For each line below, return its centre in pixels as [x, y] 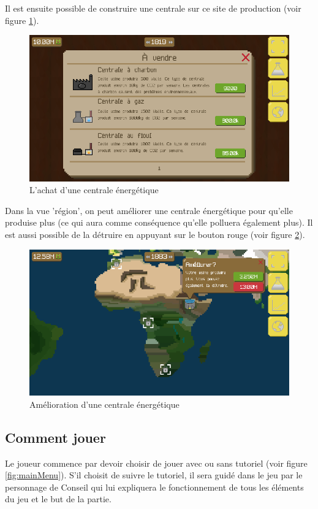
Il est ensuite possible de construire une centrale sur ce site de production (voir [153, 8]
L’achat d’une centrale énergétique [94, 190]
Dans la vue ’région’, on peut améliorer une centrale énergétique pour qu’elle [149, 210]
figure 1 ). [22, 20]
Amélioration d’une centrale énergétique [104, 404]
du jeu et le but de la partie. [58, 499]
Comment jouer [55, 437]
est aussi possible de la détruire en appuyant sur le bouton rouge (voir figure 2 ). [155, 235]
